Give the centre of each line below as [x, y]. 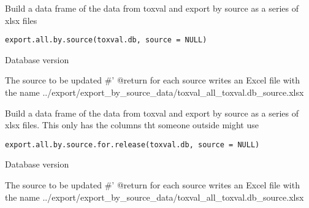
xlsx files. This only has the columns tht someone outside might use [132, 125]
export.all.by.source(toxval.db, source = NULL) [106, 40]
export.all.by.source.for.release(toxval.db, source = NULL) [132, 144]
